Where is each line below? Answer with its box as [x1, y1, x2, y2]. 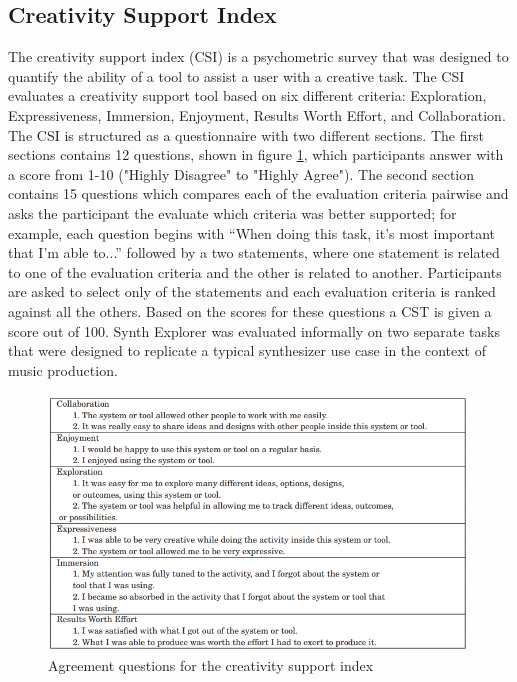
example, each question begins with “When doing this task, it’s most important [8, 222, 496, 243]
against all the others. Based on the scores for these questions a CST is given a [8, 300, 492, 321]
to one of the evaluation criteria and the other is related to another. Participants [8, 261, 502, 282]
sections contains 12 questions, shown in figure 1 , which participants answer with [8, 144, 504, 165]
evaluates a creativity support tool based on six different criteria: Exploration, [8, 85, 487, 106]
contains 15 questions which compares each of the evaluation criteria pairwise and [8, 183, 509, 204]
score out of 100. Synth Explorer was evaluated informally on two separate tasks [8, 320, 500, 341]
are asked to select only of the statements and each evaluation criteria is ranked [8, 281, 496, 302]
